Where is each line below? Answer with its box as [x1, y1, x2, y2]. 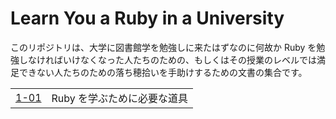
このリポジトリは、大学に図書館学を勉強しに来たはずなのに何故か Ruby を [10, 41, 317, 53]
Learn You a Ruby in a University [10, 7, 285, 30]
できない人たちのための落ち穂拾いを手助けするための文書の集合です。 [18, 66, 308, 78]
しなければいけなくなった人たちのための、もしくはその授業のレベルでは [18, 53, 317, 66]
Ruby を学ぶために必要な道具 [51, 91, 189, 105]
